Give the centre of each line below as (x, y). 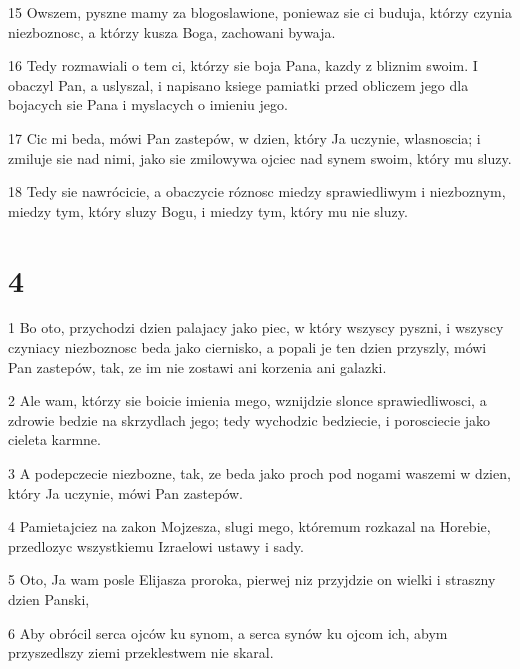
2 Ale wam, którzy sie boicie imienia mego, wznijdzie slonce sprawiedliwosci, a (247, 400)
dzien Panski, (49, 599)
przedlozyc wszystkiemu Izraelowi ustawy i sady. (156, 545)
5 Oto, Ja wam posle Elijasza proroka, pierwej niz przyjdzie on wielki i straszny (252, 579)
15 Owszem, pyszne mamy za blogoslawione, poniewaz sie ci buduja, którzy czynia (260, 12)
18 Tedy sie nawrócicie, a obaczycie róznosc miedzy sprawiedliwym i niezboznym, (257, 191)
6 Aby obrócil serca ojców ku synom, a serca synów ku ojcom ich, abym (228, 632)
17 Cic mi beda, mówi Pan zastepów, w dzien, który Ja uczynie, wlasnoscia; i (244, 137)
